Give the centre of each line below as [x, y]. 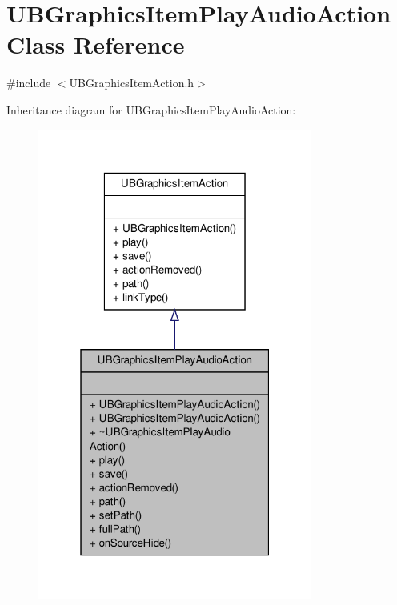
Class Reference [96, 44]
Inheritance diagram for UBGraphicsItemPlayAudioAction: [151, 109]
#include [29, 83]
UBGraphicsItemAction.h [132, 83]
